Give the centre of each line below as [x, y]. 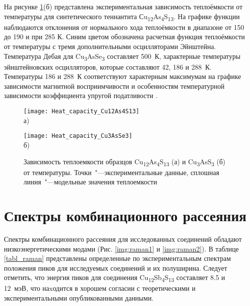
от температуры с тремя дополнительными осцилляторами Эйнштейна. [110, 46]
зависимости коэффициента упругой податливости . [81, 95]
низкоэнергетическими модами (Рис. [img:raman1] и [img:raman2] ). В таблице [121, 248]
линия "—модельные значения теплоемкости [90, 182]
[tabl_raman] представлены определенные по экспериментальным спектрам [117, 258]
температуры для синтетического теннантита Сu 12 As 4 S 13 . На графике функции [122, 17]
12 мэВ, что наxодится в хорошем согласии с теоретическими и [100, 288]
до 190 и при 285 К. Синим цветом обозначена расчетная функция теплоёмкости [125, 37]
